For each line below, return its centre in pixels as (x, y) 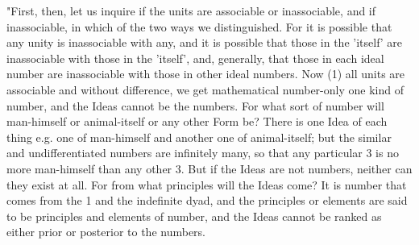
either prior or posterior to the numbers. (106, 232)
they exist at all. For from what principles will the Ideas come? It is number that (207, 184)
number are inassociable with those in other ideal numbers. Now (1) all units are (206, 74)
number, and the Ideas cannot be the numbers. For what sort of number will (195, 105)
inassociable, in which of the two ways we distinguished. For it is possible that (199, 26)
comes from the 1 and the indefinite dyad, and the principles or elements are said (207, 200)
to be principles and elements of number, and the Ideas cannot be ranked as (194, 216)
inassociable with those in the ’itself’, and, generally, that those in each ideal (195, 58)
